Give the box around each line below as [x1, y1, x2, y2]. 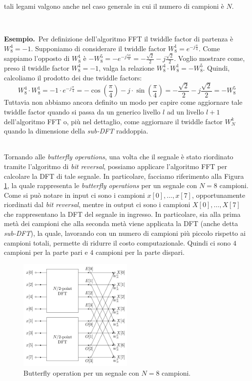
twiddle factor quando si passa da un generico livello [4, 106, 161, 116]
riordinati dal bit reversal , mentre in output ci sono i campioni [4, 199, 190, 210]
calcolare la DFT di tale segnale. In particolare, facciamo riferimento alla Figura [4, 171, 244, 181]
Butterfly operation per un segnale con [23, 367, 139, 378]
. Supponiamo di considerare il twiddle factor [31, 43, 166, 53]
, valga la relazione [99, 62, 155, 73]
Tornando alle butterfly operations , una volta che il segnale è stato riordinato [4, 152, 233, 162]
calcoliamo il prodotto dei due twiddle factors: [4, 72, 142, 82]
